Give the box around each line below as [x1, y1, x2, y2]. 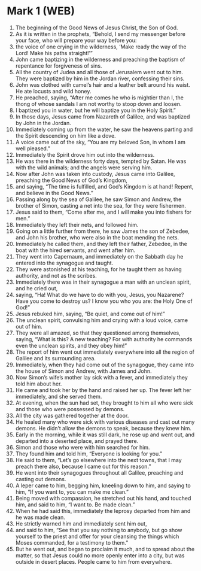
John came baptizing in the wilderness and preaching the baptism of [15, 56, 185, 63]
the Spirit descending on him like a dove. [15, 132, 116, 139]
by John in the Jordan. [15, 119, 71, 126]
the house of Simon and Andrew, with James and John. [15, 367, 152, 375]
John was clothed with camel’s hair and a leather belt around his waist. [15, 81, 190, 88]
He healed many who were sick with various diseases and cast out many [15, 418, 195, 426]
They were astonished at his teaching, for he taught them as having [15, 265, 182, 273]
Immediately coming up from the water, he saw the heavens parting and [15, 126, 193, 133]
